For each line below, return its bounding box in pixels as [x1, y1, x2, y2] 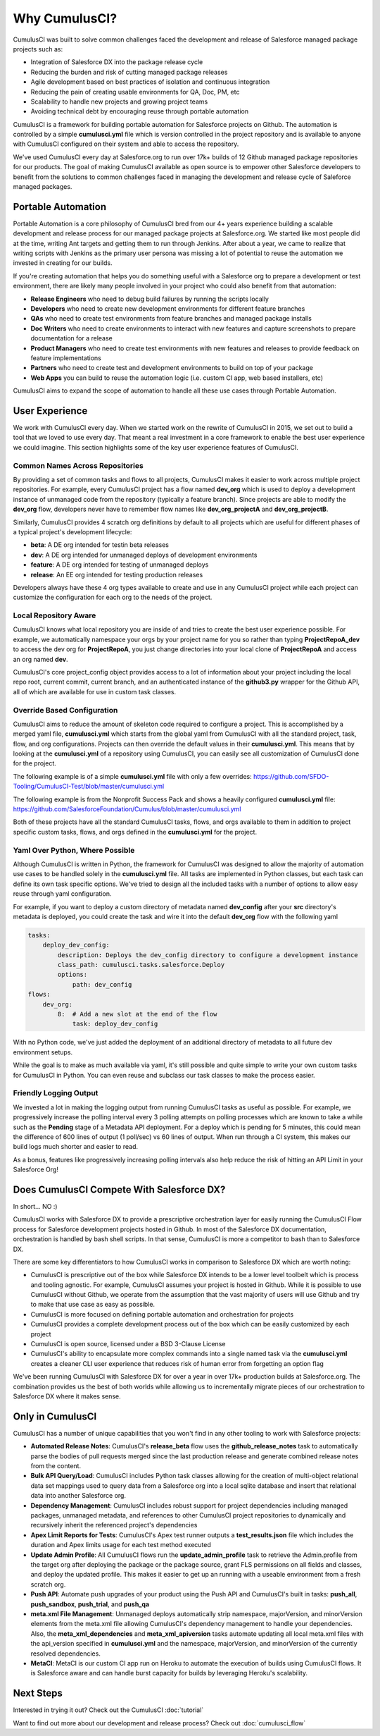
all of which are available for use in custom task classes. [13, 687, 177, 696]
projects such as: [13, 44, 63, 53]
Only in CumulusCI [13, 1410, 97, 1422]
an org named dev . [13, 655, 68, 663]
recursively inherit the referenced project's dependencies [30, 1521, 198, 1529]
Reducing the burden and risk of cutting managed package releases [30, 68, 228, 76]
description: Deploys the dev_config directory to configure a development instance [57, 951, 358, 959]
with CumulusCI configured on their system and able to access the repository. [13, 140, 239, 148]
